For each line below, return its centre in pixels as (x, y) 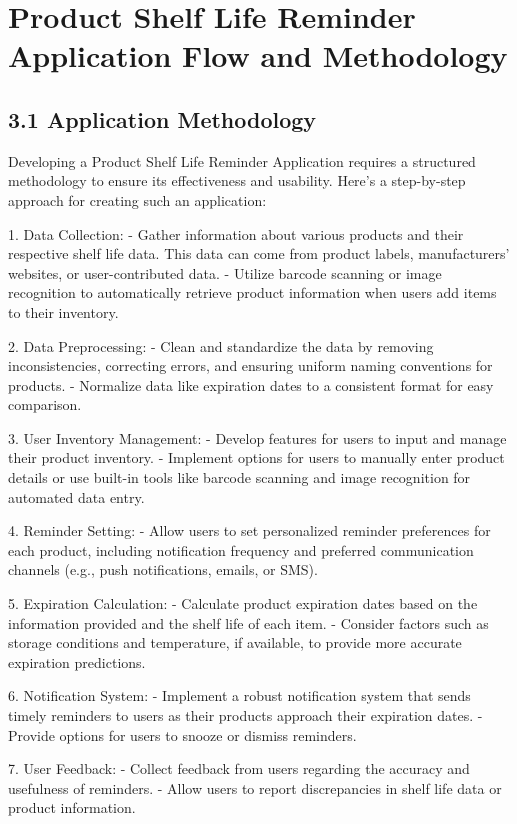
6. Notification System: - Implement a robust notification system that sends (239, 695)
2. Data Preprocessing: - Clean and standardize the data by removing (221, 345)
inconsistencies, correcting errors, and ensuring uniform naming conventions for (250, 365)
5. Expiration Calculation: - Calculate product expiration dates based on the (243, 603)
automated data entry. (76, 496)
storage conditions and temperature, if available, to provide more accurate (235, 642)
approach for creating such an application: (137, 199)
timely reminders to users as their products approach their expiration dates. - (245, 715)
